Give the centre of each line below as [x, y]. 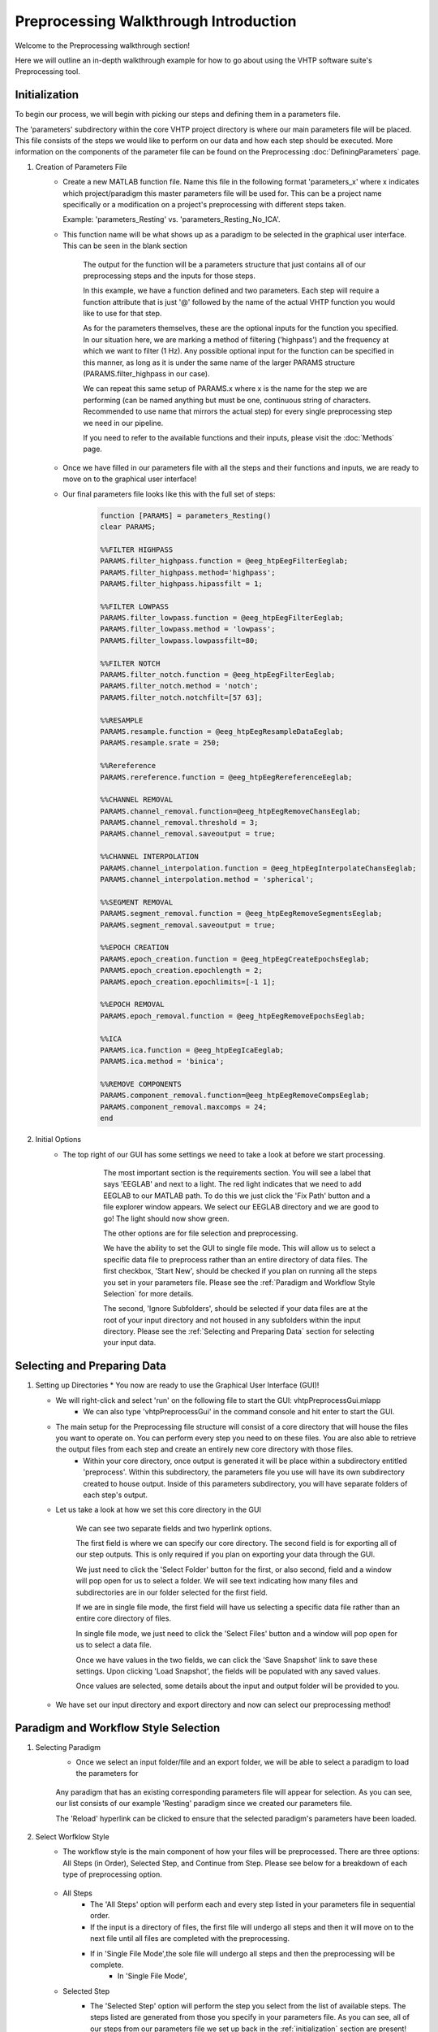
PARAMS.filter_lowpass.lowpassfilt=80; [179, 640]
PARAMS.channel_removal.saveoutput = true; [188, 834]
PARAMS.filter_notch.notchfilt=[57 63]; [181, 697]
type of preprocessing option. [112, 1874]
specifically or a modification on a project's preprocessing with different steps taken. [204, 204]
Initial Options [58, 1140]
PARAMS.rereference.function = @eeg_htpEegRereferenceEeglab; [226, 777]
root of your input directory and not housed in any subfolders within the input [232, 1320]
